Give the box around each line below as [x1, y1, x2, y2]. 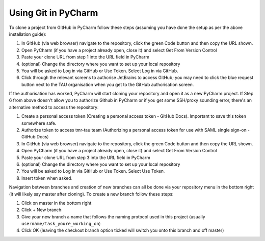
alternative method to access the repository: [9, 104, 99, 110]
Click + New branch [21, 207, 61, 213]
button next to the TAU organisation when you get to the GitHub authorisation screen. [21, 81, 194, 87]
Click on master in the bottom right [21, 200, 92, 206]
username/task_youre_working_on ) [21, 221, 101, 227]
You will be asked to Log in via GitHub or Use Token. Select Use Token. [21, 168, 165, 174]
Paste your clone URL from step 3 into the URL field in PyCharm [21, 155, 151, 161]
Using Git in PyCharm [9, 7, 98, 18]
